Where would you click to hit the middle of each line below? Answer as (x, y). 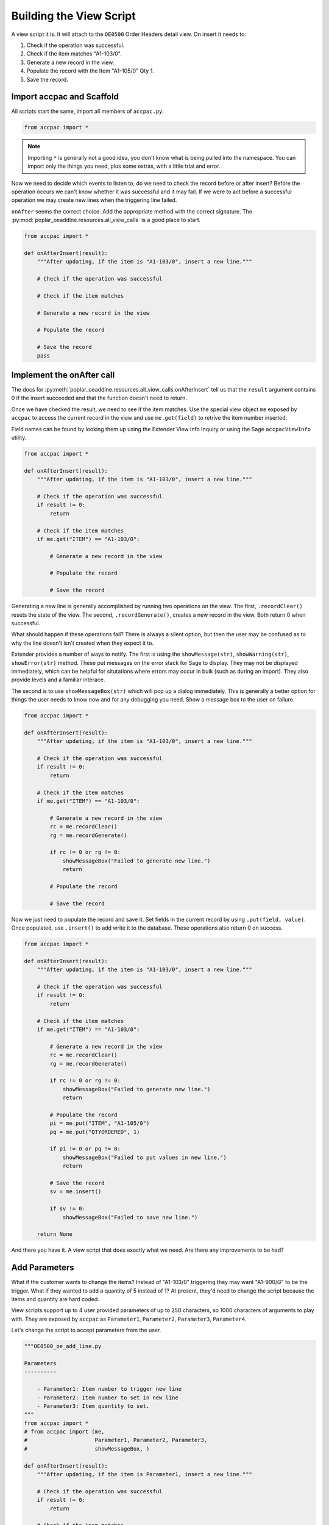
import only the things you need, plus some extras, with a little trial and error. (124, 166)
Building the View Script (74, 16)
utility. (19, 438)
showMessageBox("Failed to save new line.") (130, 1217)
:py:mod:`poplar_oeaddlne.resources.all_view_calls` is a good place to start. (106, 220)
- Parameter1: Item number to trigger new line (109, 1389)
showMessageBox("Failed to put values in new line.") (144, 1157)
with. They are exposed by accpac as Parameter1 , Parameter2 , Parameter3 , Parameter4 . (129, 1319)
